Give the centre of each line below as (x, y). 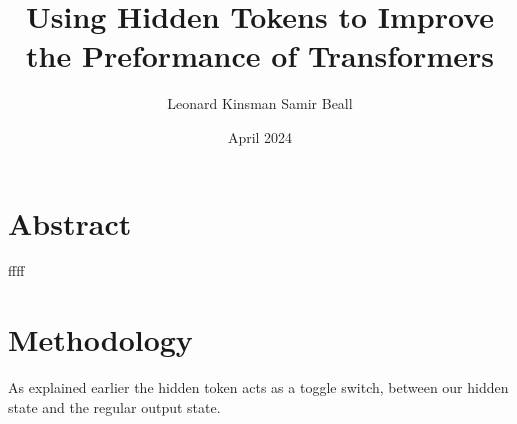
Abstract (70, 222)
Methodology (100, 339)
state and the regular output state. (114, 406)
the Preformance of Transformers (260, 55)
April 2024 (260, 136)
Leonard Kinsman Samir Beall (260, 103)
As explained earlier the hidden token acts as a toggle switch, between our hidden (258, 387)
